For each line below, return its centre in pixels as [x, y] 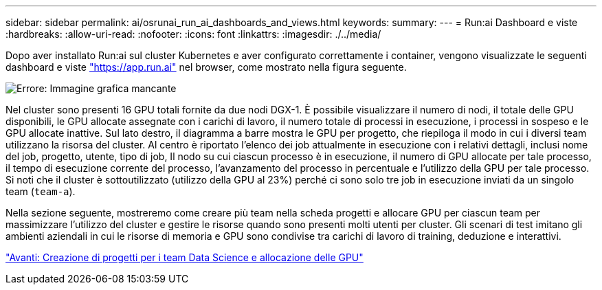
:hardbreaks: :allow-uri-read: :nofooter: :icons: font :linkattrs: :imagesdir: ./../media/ [193, 34]
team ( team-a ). [41, 191]
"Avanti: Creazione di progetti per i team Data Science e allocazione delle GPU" [185, 257]
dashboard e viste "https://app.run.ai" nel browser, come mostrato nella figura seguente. [206, 67]
